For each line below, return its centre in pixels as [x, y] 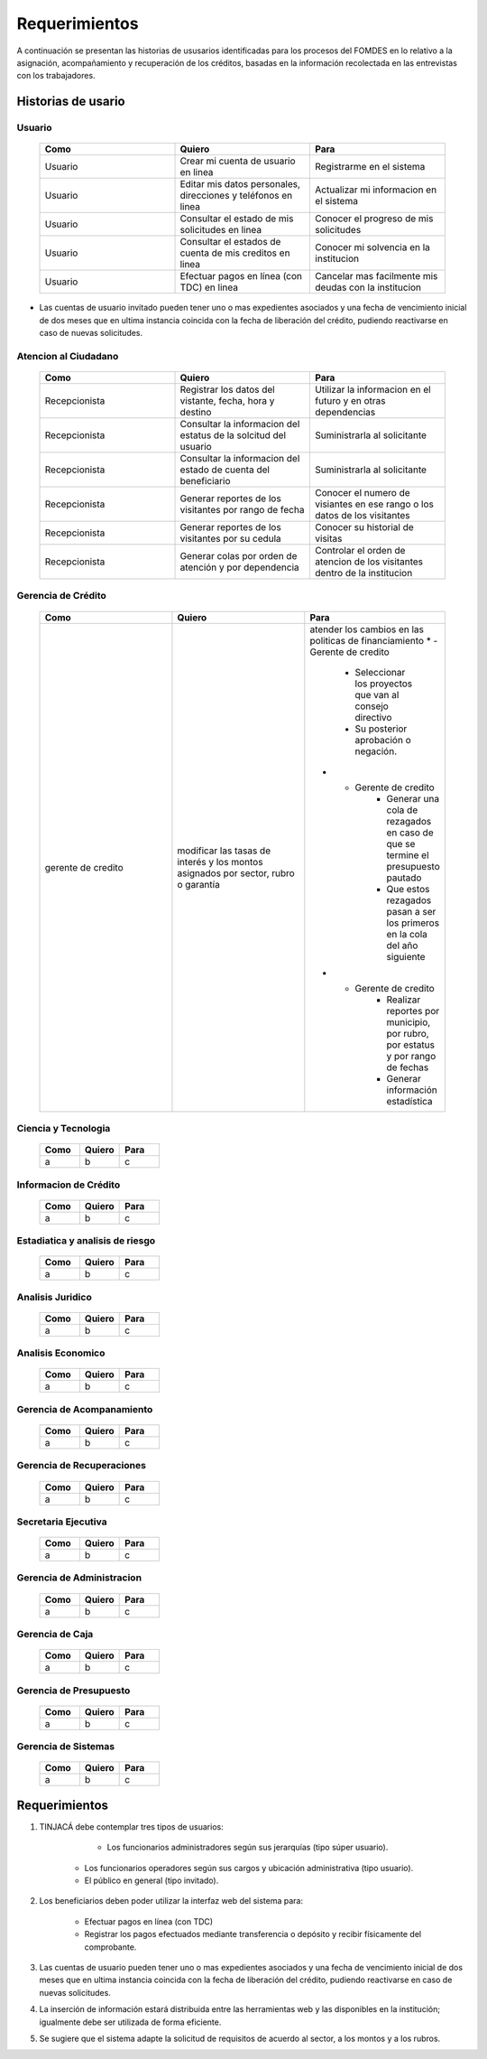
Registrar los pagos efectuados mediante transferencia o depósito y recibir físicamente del [253, 1934]
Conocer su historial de [364, 527]
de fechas [408, 1067]
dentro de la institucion [364, 573]
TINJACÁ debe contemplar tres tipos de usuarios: [132, 1826]
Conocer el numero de [363, 493]
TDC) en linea [209, 287]
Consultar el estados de [230, 242]
